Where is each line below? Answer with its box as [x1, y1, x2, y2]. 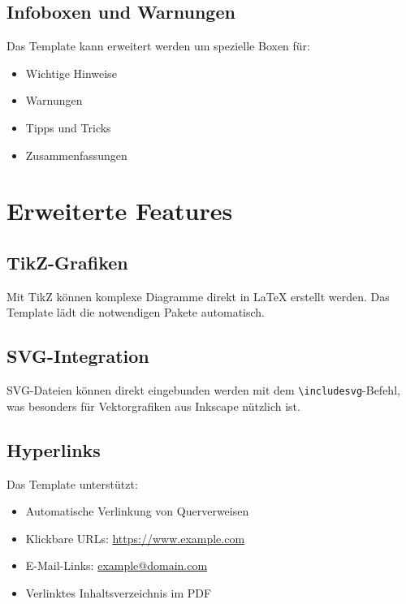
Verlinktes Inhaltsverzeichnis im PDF [25, 584, 212, 601]
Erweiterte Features [6, 194, 233, 227]
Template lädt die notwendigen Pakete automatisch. [6, 304, 265, 321]
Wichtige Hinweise [25, 64, 117, 81]
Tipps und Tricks [25, 119, 111, 136]
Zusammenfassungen [25, 146, 127, 163]
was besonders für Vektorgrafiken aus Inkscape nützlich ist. [6, 397, 300, 414]
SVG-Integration [6, 343, 149, 369]
